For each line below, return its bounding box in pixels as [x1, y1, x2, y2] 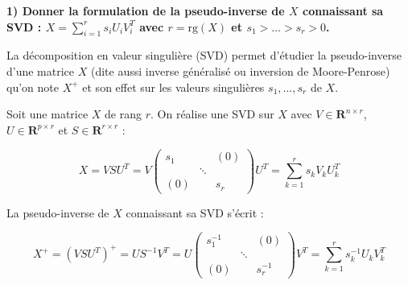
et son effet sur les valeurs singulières [82, 78, 265, 95]
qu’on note [6, 78, 59, 95]
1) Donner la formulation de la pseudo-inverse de [6, 2, 285, 19]
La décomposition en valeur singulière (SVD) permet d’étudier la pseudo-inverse [6, 47, 402, 64]
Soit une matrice [6, 105, 89, 122]
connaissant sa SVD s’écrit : [126, 204, 264, 221]
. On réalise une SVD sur [150, 105, 274, 122]
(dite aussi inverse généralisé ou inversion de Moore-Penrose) [90, 62, 390, 79]
